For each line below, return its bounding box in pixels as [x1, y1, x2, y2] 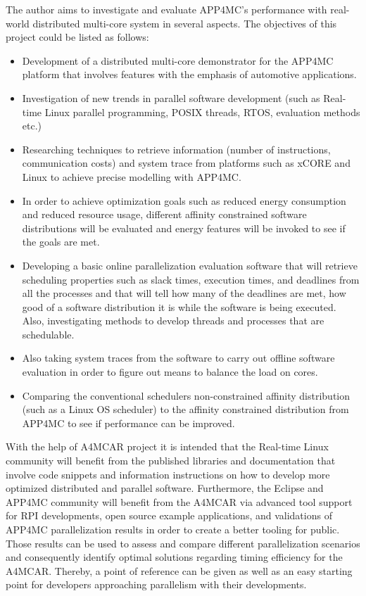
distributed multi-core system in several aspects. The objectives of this [32, 15, 337, 30]
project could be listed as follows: [6, 30, 149, 44]
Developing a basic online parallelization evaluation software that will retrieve [22, 258, 358, 272]
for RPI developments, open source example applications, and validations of [6, 508, 332, 523]
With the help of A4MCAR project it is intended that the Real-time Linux [6, 439, 329, 454]
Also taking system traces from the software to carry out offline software [22, 350, 335, 365]
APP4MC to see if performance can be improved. [22, 415, 235, 430]
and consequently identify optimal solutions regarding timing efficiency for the [6, 550, 343, 564]
